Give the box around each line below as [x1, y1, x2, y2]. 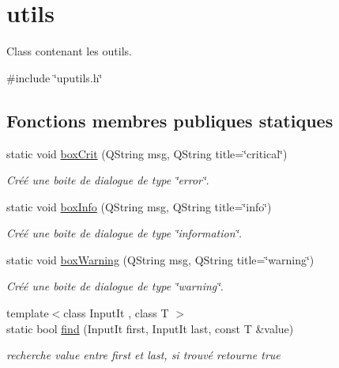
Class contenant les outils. [6, 43, 132, 59]
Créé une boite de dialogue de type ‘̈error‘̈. [6, 172, 209, 188]
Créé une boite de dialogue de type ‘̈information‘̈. [6, 225, 243, 241]
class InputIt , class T [63, 305, 169, 321]
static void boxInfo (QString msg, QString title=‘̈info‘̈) [6, 198, 272, 214]
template [6, 305, 49, 321]
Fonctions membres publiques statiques [6, 108, 333, 132]
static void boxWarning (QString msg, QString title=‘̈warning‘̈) [6, 251, 315, 267]
